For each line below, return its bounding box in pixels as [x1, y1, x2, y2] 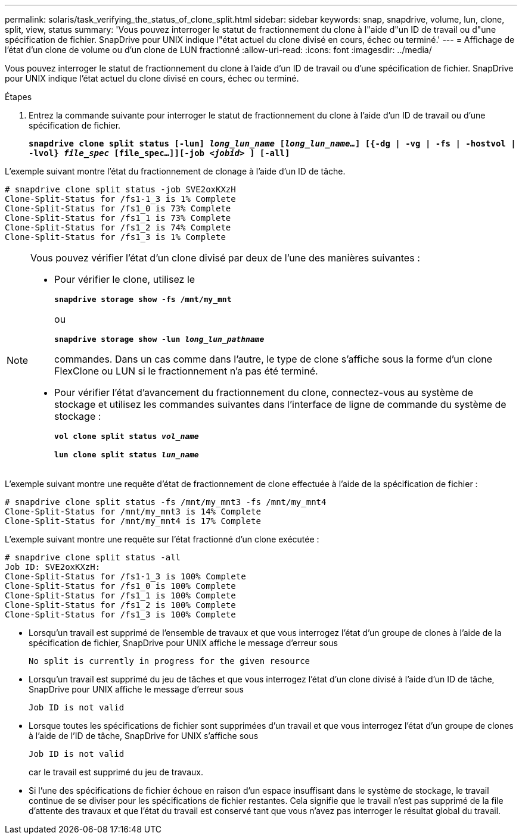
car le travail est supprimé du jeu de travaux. [29, 767, 203, 777]
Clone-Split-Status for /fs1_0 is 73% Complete [5, 204, 231, 213]
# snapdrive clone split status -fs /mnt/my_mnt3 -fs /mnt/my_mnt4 [5, 497, 327, 507]
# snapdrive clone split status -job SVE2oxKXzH [5, 185, 236, 194]
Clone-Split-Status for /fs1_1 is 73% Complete [5, 213, 231, 223]
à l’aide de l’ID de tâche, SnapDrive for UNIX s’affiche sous [29, 731, 259, 741]
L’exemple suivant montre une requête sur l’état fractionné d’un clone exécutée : [5, 534, 319, 544]
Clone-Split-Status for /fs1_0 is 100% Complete [5, 581, 236, 591]
